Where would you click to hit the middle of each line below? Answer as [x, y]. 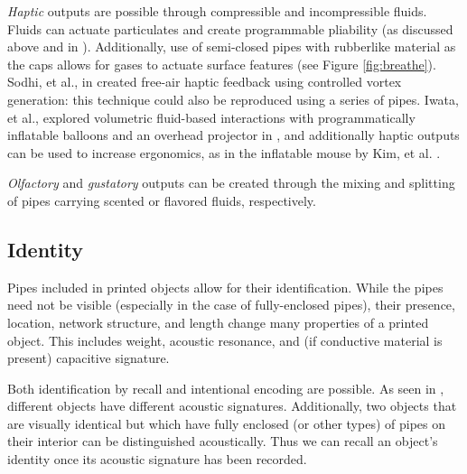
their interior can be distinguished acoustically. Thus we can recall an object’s [223, 441]
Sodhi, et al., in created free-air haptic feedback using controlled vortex [205, 82]
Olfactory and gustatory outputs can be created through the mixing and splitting [231, 183]
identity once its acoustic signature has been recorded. [157, 459]
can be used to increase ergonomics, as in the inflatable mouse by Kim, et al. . [224, 152]
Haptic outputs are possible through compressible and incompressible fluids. [217, 11]
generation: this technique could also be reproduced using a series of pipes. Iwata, [233, 99]
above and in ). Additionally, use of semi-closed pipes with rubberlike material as [232, 46]
